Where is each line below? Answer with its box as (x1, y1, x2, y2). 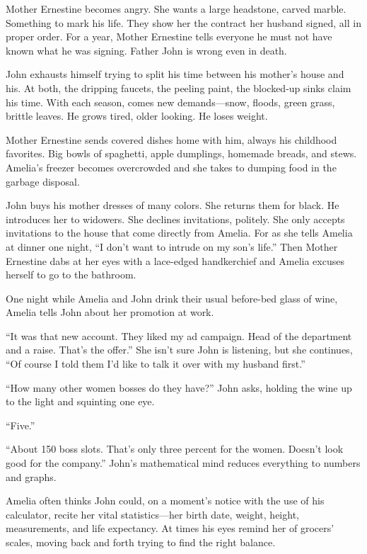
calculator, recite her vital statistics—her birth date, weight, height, (6, 507, 299, 521)
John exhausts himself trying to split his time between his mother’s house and (6, 67, 344, 81)
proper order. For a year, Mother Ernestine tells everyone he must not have (6, 29, 332, 44)
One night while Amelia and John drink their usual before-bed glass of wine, (6, 290, 338, 305)
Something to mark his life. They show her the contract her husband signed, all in (6, 15, 361, 30)
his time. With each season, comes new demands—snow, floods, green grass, (6, 94, 335, 109)
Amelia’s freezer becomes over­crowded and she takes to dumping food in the (6, 159, 337, 174)
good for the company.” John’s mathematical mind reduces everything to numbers (6, 456, 361, 470)
